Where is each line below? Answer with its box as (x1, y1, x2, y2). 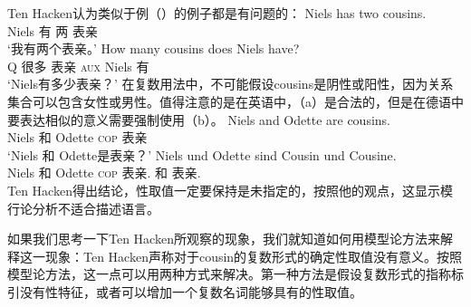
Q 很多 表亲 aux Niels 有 (7, 56, 149, 75)
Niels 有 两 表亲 (7, 21, 99, 40)
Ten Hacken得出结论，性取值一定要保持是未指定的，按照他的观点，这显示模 (7, 180, 453, 199)
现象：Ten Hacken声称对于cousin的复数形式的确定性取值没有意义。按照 (44, 246, 463, 265)
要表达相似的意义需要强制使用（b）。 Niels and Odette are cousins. (7, 110, 390, 129)
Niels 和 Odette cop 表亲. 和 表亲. (7, 163, 201, 182)
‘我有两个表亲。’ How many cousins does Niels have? (7, 39, 300, 58)
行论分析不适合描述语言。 (7, 198, 159, 217)
